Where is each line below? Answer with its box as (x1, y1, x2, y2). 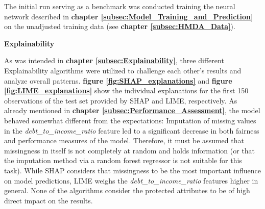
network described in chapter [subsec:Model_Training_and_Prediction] (4, 11, 253, 21)
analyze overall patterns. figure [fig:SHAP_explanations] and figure (4, 75, 232, 86)
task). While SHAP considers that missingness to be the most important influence (4, 165, 261, 175)
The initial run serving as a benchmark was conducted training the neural (4, 1, 235, 11)
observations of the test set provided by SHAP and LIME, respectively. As (4, 95, 237, 106)
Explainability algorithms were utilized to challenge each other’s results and (4, 65, 242, 75)
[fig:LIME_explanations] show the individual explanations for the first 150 (4, 85, 249, 96)
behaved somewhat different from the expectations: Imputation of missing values (4, 115, 256, 125)
